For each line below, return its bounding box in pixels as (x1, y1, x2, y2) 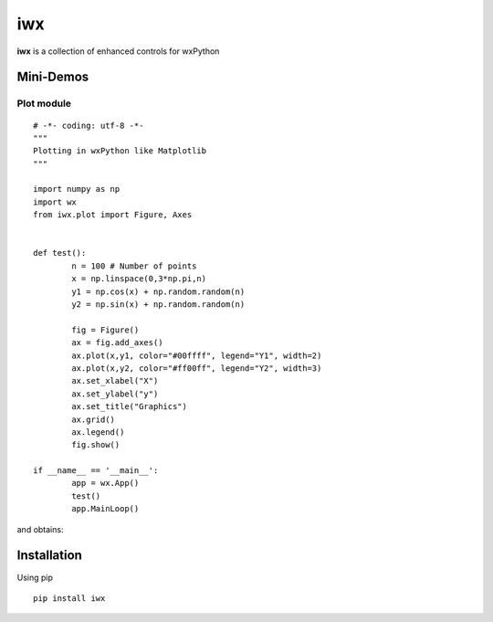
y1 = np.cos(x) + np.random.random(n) (71, 286, 246, 297)
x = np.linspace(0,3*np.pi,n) (71, 274, 207, 284)
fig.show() (71, 439, 121, 450)
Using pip (16, 572, 54, 583)
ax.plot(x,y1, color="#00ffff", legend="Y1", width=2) (71, 350, 322, 361)
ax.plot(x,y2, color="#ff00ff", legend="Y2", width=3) (71, 363, 322, 374)
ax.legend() (71, 427, 125, 438)
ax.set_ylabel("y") (71, 388, 159, 399)
